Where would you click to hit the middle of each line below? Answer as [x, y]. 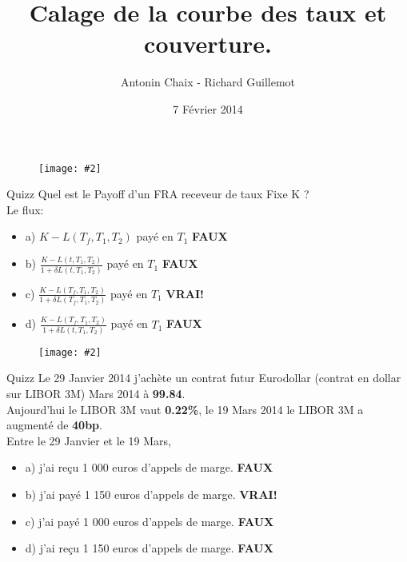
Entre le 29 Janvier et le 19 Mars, [89, 440]
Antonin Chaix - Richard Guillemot [208, 82]
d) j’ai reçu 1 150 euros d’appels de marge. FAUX [149, 548]
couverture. [208, 44]
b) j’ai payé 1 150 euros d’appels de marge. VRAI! [151, 494]
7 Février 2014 [208, 108]
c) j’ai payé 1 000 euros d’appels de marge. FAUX [150, 521]
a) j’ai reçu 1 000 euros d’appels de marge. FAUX [149, 467]
